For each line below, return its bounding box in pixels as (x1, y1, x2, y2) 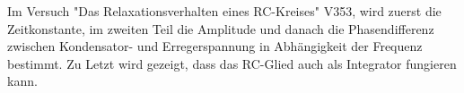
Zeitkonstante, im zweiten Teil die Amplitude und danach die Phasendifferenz (7, 19, 434, 38)
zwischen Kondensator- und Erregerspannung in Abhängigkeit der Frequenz (7, 37, 423, 55)
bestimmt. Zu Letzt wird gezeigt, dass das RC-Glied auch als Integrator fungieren (7, 54, 457, 72)
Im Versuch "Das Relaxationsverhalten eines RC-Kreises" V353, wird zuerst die (7, 2, 442, 20)
